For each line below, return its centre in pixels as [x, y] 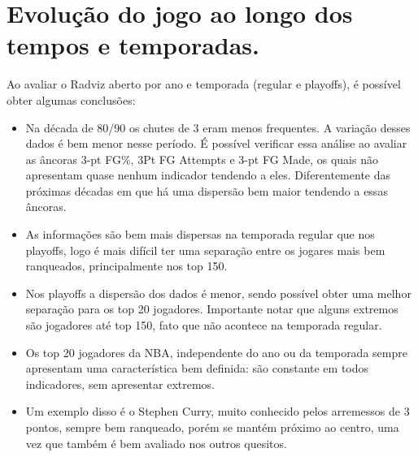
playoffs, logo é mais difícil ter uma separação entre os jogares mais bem [205, 250]
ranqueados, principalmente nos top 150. [126, 266]
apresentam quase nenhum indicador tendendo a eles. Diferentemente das [208, 175]
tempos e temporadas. [133, 45]
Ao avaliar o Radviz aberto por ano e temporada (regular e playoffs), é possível [204, 84]
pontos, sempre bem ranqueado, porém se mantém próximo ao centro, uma [212, 427]
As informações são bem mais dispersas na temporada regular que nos [200, 234]
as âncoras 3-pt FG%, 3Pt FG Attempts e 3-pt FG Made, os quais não [202, 159]
